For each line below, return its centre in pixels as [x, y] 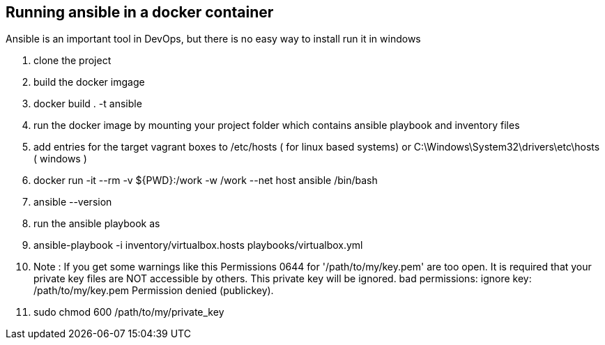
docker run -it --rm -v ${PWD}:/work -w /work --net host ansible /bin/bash [206, 181]
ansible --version [73, 202]
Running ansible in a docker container [140, 12]
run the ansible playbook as [97, 224]
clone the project [72, 61]
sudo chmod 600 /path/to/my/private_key [129, 312]
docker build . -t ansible [88, 104]
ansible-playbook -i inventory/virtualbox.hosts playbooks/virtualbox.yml [198, 245]
